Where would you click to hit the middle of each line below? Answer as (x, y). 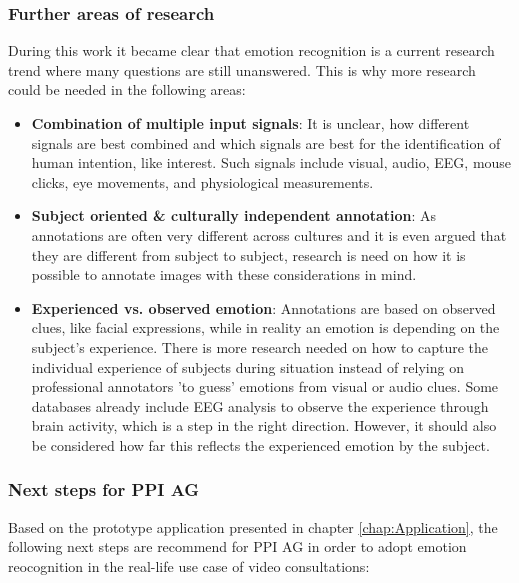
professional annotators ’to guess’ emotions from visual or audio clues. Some (265, 386)
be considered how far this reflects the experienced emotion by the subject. (260, 444)
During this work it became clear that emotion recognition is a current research (251, 50)
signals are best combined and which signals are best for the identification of (266, 142)
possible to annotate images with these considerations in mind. (224, 274)
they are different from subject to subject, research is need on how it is (248, 254)
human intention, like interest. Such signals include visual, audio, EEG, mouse (271, 162)
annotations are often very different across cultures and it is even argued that (269, 234)
